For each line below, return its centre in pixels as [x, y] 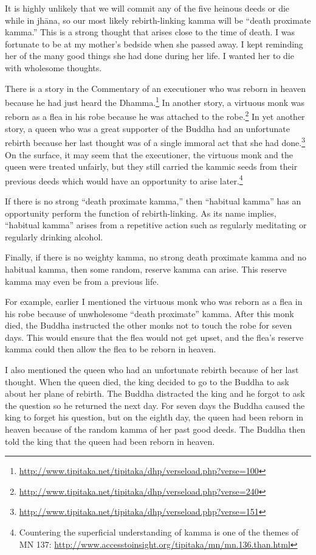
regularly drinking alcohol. [54, 236]
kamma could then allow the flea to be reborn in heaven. [111, 349]
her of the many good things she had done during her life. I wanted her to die [149, 56]
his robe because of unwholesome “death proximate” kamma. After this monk [149, 313]
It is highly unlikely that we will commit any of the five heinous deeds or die [147, 8]
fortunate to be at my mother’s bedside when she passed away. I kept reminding [154, 44]
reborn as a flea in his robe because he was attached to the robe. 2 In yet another [155, 116]
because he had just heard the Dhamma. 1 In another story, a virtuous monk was [155, 101]
